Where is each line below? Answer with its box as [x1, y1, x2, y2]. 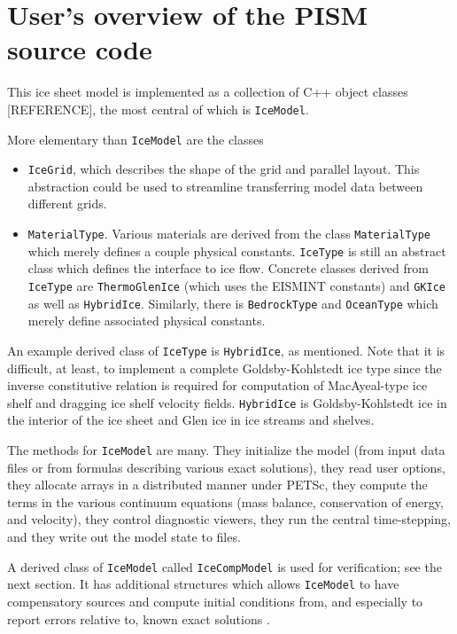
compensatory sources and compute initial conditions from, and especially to [7, 591, 423, 610]
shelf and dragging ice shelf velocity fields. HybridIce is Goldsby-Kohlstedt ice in [7, 393, 447, 411]
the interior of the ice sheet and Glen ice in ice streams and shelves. [7, 411, 375, 429]
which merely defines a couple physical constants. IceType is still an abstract [27, 241, 446, 260]
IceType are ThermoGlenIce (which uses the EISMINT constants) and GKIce [27, 276, 445, 294]
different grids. [27, 194, 107, 213]
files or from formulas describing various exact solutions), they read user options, [7, 458, 445, 476]
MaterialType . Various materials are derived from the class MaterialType [27, 224, 431, 243]
